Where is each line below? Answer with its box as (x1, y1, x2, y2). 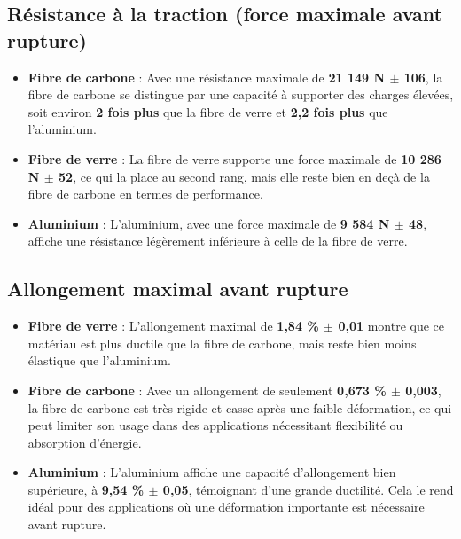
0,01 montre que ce (338, 316, 445, 335)
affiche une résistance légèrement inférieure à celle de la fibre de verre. (27, 231, 408, 250)
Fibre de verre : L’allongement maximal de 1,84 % (27, 316, 319, 335)
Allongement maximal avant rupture (7, 275, 348, 302)
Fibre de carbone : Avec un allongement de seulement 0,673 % (27, 380, 387, 399)
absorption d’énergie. (27, 433, 142, 451)
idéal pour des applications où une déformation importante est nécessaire (27, 497, 425, 516)
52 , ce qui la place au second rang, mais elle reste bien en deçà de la (59, 167, 430, 185)
